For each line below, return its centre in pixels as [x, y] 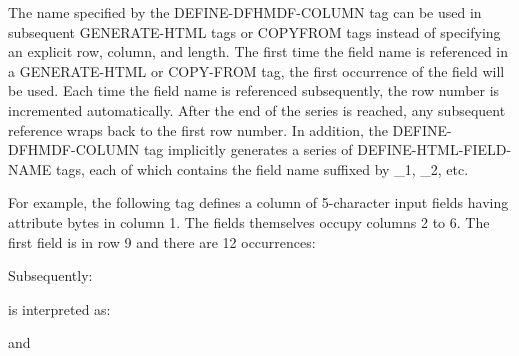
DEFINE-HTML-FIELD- [434, 149]
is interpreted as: [59, 308]
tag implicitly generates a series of [248, 149]
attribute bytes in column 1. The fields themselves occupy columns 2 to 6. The [249, 221]
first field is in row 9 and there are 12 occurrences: [162, 241]
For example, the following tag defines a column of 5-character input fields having [258, 202]
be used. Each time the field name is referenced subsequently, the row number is [254, 90]
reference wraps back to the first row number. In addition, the [198, 129]
